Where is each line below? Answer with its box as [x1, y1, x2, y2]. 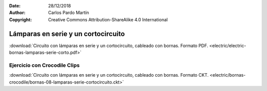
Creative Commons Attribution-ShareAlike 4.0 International [48, 16, 168, 22]
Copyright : [9, 16, 32, 22]
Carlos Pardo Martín [48, 10, 89, 16]
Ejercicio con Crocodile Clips [9, 62, 80, 69]
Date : [9, 3, 21, 8]
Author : [9, 10, 26, 16]
